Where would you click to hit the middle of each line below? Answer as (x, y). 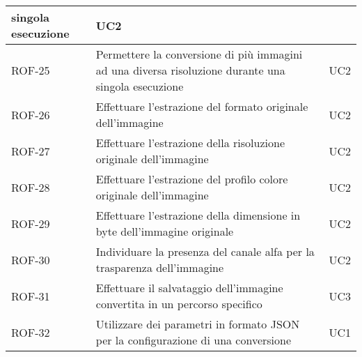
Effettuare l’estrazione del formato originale (202, 106)
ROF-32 (31, 332)
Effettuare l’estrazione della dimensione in (198, 215)
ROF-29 (31, 223)
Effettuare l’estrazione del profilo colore (192, 179)
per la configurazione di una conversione (194, 340)
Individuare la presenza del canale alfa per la (205, 251)
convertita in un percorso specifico (179, 304)
